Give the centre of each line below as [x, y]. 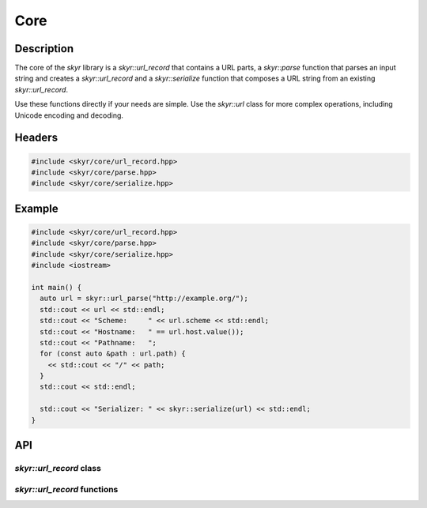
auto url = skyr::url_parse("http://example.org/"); [144, 299]
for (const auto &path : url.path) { [113, 354]
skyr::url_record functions [66, 489]
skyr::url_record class [58, 468]
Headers [36, 138]
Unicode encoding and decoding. [69, 115]
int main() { [57, 287]
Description [44, 49]
